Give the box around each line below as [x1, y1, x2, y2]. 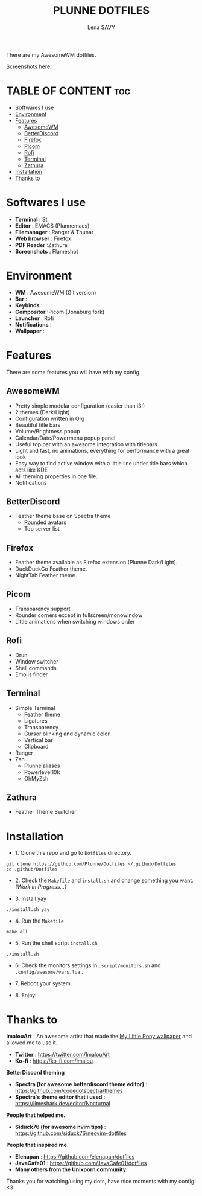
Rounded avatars [24, 519, 67, 526]
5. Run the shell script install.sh [14, 939, 98, 947]
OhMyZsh [24, 775, 49, 782]
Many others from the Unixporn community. [14, 1166, 128, 1173]
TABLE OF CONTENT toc [6, 84, 131, 98]
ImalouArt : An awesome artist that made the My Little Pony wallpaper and [6, 1033, 192, 1040]
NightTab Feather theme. [14, 572, 77, 579]
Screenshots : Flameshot [14, 248, 78, 255]
